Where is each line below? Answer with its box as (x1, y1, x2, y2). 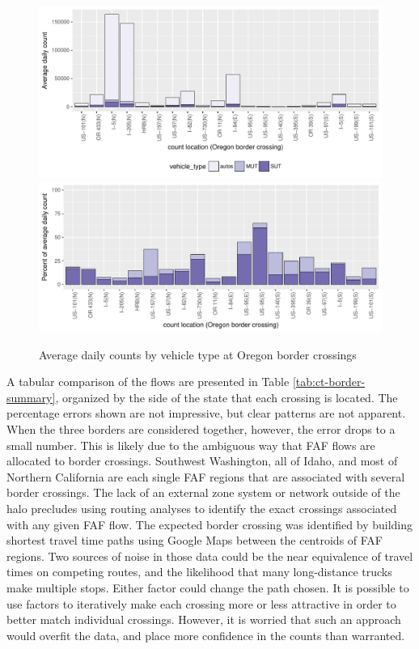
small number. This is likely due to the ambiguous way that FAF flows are (6, 436, 375, 453)
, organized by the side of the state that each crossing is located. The (55, 388, 398, 405)
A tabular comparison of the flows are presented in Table (6, 373, 290, 390)
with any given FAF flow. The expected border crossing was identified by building (6, 515, 413, 532)
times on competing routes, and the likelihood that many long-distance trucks (6, 563, 392, 580)
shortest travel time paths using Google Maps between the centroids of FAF (6, 532, 383, 549)
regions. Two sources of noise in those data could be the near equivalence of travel (6, 547, 413, 564)
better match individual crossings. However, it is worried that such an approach (6, 611, 401, 628)
